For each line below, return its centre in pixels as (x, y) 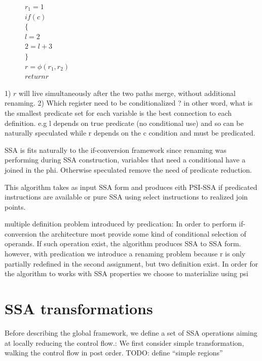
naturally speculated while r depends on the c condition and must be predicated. (130, 133)
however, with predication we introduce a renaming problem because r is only (125, 254)
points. (15, 206)
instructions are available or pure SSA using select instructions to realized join (126, 197)
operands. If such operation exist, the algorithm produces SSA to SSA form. (123, 243)
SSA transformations (79, 308)
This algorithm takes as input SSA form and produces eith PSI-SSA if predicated (131, 187)
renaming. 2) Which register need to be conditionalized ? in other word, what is (129, 103)
